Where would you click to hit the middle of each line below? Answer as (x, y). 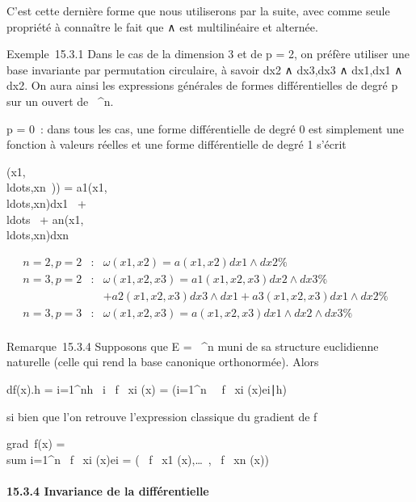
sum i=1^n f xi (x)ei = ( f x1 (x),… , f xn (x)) (138, 459)
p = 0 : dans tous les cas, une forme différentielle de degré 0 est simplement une (206, 128)
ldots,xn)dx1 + (46, 202)
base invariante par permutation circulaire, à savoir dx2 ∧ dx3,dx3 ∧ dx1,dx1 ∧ (205, 69)
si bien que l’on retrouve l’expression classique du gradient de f (162, 416)
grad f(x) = (36, 443)
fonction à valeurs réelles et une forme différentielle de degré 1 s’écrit (176, 144)
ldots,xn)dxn (38, 235)
